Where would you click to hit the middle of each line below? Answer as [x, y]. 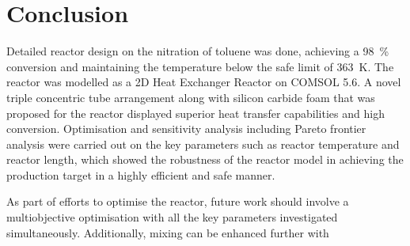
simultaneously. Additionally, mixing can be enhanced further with [168, 232]
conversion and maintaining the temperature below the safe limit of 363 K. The [200, 66]
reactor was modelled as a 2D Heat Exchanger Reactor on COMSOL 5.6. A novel [204, 82]
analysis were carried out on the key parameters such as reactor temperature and [203, 144]
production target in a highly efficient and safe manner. [141, 174]
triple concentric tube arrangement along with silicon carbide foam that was [191, 97]
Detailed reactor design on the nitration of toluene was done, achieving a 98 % [198, 51]
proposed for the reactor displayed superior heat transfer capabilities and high [196, 113]
